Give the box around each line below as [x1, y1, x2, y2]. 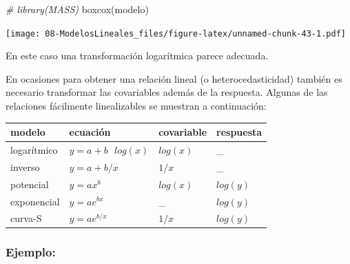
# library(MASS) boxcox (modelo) [6, 2, 149, 16]
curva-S [10, 211, 42, 225]
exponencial [10, 194, 60, 208]
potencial [10, 176, 49, 191]
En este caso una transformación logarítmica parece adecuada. [6, 48, 269, 63]
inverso [10, 159, 40, 174]
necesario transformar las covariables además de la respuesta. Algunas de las [6, 85, 328, 99]
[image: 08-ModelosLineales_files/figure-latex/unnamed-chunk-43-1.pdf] [6, 28, 346, 39]
